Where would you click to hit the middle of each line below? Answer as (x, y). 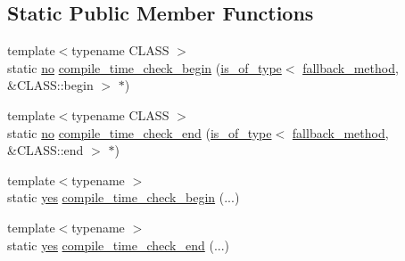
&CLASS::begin (50, 85)
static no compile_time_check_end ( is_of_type (140, 132)
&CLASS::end (45, 150)
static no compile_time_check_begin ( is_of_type (145, 67)
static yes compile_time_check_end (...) (119, 245)
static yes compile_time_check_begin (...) (124, 197)
